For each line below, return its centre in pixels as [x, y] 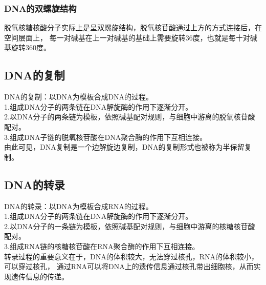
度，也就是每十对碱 [225, 37]
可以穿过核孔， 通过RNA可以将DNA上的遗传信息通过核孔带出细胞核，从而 [129, 266]
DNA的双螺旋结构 [40, 8]
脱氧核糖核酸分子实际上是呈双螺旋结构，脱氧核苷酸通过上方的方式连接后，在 [133, 27]
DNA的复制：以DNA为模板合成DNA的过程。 [79, 97]
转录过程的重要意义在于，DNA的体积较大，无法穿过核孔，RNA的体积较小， [131, 256]
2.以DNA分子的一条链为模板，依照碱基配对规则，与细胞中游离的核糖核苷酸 [130, 226]
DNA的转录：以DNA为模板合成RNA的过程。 [79, 206]
